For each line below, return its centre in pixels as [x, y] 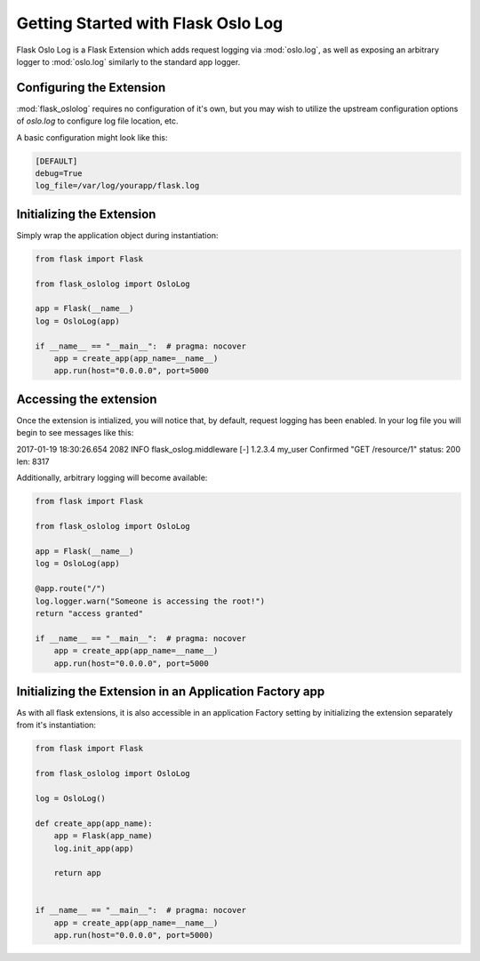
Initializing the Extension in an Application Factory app [171, 691]
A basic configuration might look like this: [92, 137]
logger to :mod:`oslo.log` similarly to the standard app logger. [128, 61]
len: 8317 [33, 461]
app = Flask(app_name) [103, 836]
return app [77, 873]
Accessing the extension [87, 399]
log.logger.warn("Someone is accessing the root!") [150, 601]
